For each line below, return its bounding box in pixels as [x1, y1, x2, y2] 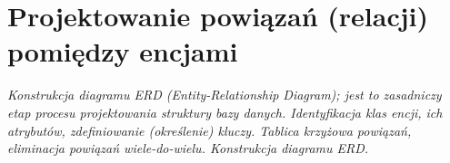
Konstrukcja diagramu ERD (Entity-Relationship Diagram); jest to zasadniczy [7, 85, 442, 104]
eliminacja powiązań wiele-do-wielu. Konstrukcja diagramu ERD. [7, 139, 369, 158]
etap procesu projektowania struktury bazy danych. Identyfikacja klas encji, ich [7, 102, 443, 121]
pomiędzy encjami [7, 33, 238, 70]
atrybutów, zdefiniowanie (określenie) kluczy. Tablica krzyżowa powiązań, [7, 120, 412, 139]
